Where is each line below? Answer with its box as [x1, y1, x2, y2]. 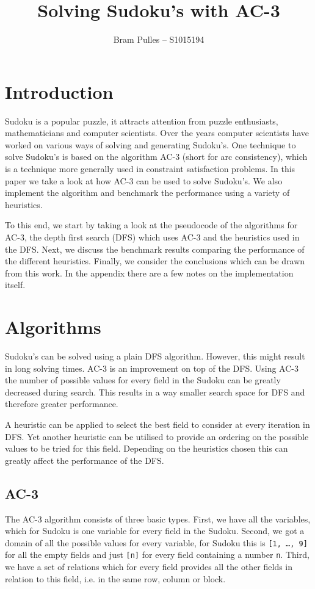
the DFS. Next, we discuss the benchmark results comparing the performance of [5, 242, 305, 255]
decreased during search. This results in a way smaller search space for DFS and [5, 385, 305, 398]
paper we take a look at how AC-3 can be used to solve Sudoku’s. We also [5, 174, 283, 187]
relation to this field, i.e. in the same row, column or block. [5, 572, 226, 585]
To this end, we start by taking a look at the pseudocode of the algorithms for [5, 219, 298, 231]
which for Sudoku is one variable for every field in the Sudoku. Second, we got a [5, 524, 305, 537]
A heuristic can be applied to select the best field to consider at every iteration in [5, 418, 310, 431]
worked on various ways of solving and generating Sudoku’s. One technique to [5, 138, 296, 151]
